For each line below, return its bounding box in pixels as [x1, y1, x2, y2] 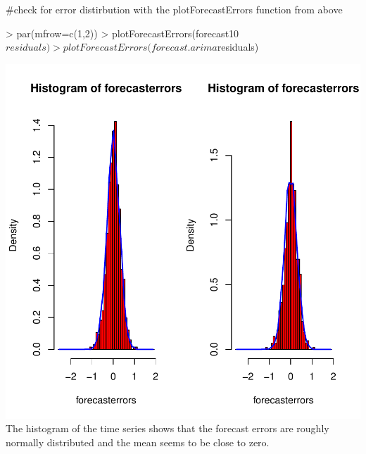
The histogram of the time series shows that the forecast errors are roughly [6, 421, 329, 436]
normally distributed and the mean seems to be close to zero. [6, 434, 270, 449]
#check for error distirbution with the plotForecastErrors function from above [6, 2, 343, 16]
